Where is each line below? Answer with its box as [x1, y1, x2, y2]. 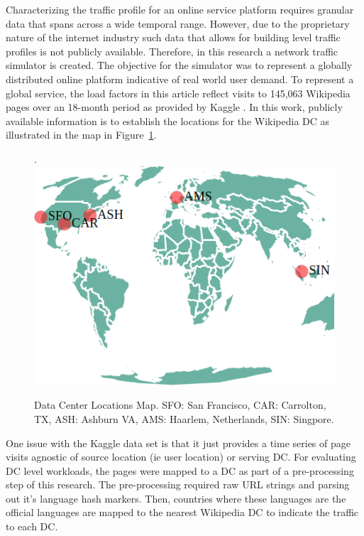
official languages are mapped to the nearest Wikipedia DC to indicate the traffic [6, 505, 359, 520]
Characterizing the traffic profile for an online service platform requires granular [6, 2, 354, 16]
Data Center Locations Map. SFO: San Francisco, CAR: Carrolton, [34, 397, 326, 412]
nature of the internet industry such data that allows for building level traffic [6, 30, 341, 45]
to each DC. [6, 519, 58, 534]
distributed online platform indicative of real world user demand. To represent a [6, 71, 354, 86]
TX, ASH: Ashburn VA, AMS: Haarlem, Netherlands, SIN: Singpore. [34, 411, 334, 426]
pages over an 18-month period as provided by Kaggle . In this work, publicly [6, 100, 343, 114]
